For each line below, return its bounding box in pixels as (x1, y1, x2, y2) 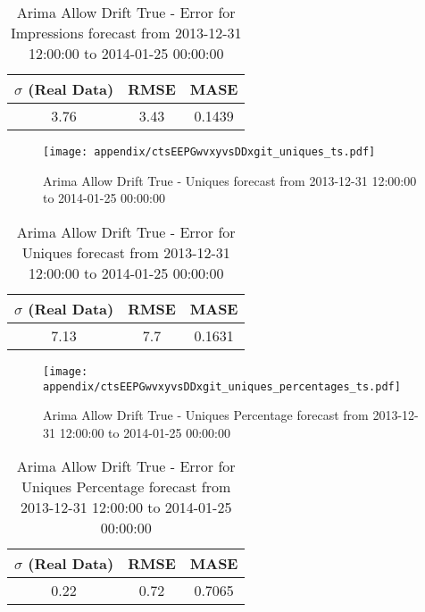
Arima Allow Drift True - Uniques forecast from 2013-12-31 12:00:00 (43, 171, 417, 189)
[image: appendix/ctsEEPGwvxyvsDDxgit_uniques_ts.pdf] (43, 146, 376, 158)
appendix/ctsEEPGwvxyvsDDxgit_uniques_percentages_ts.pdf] (43, 380, 401, 393)
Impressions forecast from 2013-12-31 (10, 22, 242, 43)
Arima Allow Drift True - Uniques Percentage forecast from (43, 406, 369, 424)
